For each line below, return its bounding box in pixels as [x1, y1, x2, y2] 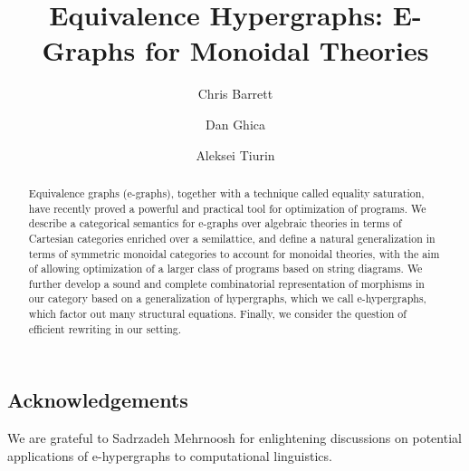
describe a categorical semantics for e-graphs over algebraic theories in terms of [28, 216, 402, 231]
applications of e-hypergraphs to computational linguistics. [7, 446, 332, 465]
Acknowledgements [7, 386, 188, 414]
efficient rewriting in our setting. [28, 321, 182, 336]
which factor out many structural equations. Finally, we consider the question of [28, 306, 407, 322]
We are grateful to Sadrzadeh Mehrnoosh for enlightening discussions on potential [7, 428, 462, 447]
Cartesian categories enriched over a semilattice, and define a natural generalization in [28, 230, 435, 245]
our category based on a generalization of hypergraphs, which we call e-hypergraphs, [28, 291, 426, 306]
